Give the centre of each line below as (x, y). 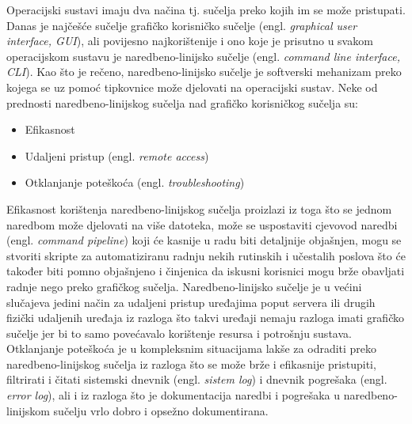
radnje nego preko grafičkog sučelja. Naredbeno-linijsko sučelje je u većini (184, 286)
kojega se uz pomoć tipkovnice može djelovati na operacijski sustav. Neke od (192, 87)
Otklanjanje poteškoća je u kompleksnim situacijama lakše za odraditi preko (192, 348)
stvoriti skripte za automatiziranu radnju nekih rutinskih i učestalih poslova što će (206, 255)
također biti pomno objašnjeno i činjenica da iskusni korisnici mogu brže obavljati (206, 271)
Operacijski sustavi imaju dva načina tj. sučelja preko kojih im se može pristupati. (206, 9)
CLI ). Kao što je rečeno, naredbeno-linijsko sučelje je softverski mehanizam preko (204, 72)
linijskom (28, 410)
